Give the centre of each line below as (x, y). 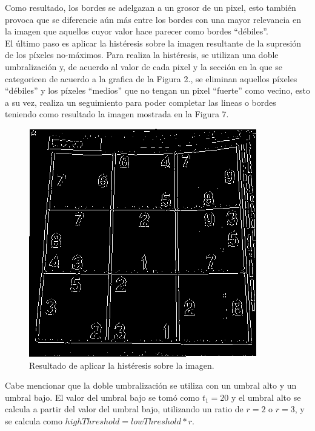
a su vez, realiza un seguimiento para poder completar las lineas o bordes (141, 102)
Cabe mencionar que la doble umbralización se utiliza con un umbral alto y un (151, 385)
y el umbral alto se (266, 397)
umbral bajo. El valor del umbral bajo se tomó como (102, 397)
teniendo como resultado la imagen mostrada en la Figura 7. (117, 114)
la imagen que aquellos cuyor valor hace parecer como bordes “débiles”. (137, 31)
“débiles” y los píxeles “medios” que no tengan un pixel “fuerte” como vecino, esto (157, 90)
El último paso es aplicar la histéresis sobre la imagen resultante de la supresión (153, 43)
